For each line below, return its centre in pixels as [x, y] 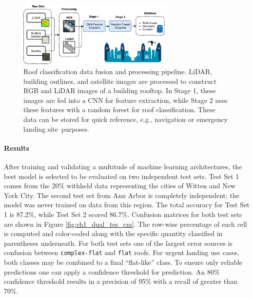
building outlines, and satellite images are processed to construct [120, 81]
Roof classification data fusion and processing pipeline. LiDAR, [118, 71]
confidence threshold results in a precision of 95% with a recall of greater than [121, 281]
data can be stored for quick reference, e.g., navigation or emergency [126, 119]
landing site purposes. [57, 129]
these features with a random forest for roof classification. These [119, 109]
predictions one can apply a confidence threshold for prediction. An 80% [112, 271]
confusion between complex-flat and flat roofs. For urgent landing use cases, [122, 252]
